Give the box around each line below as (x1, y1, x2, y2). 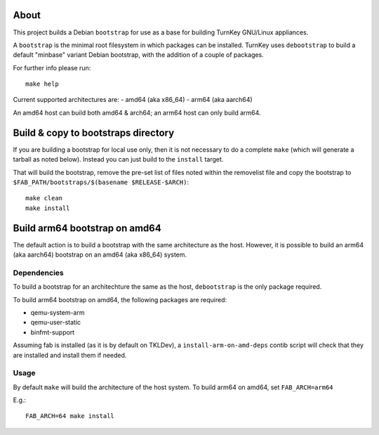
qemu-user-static (30, 318, 81, 327)
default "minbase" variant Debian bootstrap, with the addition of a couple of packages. (13, 51, 265, 59)
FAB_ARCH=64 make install (25, 412, 115, 420)
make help (25, 80, 59, 88)
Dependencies (13, 268, 65, 278)
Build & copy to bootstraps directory (13, 126, 175, 138)
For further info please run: (13, 63, 91, 72)
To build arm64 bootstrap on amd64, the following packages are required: (13, 295, 227, 304)
